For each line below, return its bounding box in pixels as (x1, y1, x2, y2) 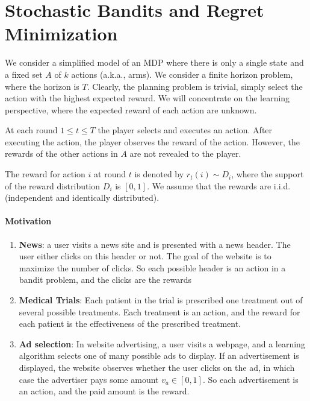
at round (94, 168, 126, 180)
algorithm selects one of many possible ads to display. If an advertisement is (19, 349, 299, 362)
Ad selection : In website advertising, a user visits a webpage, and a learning (19, 337, 305, 350)
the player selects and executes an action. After (98, 124, 273, 136)
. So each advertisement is (202, 373, 299, 385)
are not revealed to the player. (129, 147, 241, 160)
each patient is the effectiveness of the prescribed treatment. (19, 317, 241, 330)
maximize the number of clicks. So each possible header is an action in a (19, 261, 286, 274)
